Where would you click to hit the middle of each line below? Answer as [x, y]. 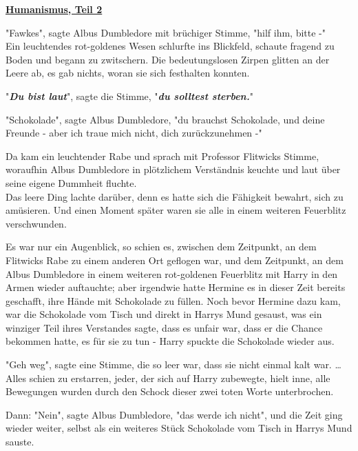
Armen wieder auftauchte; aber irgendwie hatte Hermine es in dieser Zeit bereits [176, 287]
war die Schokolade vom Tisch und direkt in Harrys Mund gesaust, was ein [164, 314]
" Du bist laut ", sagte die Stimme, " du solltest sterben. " [129, 96]
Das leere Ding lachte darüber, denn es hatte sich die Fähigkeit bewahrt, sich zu [175, 196]
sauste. [20, 442]
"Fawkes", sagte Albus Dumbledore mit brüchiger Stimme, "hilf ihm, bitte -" [166, 32]
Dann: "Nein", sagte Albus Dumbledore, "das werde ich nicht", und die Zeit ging [174, 414]
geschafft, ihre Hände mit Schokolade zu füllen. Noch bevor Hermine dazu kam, [173, 300]
